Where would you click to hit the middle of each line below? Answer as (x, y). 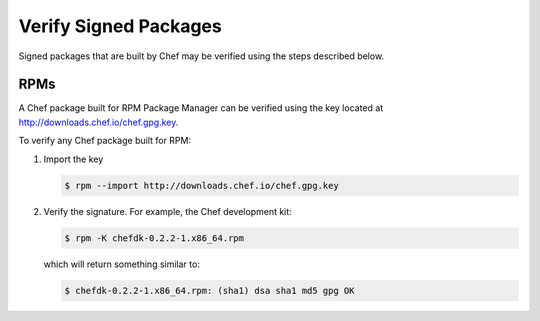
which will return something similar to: (121, 264)
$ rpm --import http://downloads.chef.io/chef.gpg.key (201, 185)
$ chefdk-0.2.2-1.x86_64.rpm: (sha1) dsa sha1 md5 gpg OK (209, 290)
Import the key (73, 159)
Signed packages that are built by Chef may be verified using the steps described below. (201, 56)
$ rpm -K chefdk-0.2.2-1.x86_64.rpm (154, 238)
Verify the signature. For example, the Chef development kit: (167, 211)
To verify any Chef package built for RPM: (105, 141)
